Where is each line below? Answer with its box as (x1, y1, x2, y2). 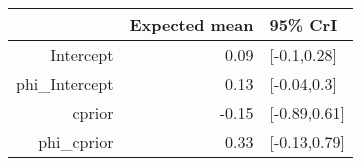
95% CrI (269, 13, 338, 36)
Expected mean (129, 13, 254, 36)
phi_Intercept (16, 72, 114, 95)
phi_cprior (38, 130, 114, 153)
